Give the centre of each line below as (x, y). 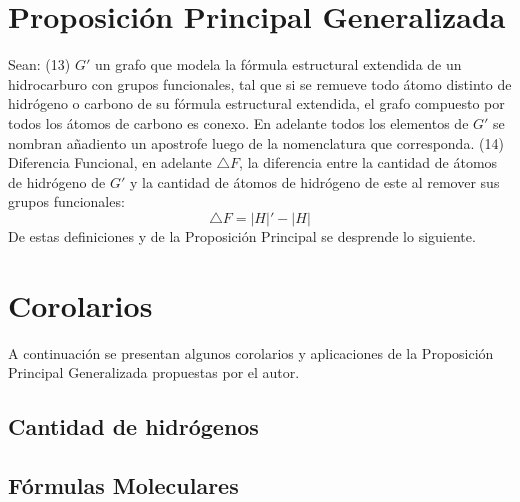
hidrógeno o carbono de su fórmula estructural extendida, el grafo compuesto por (256, 103)
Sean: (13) (39, 64)
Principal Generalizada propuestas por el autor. (154, 372)
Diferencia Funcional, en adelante (110, 162)
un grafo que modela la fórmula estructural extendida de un (278, 64)
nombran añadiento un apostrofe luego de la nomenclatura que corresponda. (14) (256, 142)
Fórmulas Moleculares (123, 484)
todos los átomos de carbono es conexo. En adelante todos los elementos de (238, 122)
